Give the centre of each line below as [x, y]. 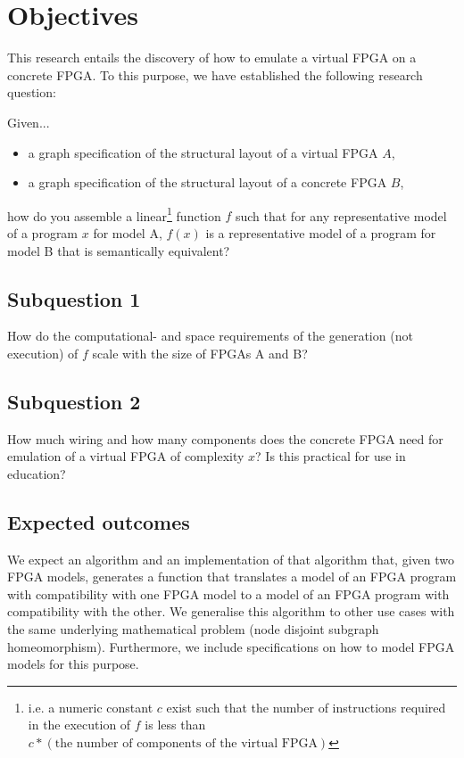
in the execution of [79, 725]
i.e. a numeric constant [91, 707]
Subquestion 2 [74, 401]
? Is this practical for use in [331, 456]
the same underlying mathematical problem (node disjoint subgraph [193, 629]
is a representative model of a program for [321, 232]
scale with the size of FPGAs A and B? [200, 353]
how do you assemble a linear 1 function [114, 214]
